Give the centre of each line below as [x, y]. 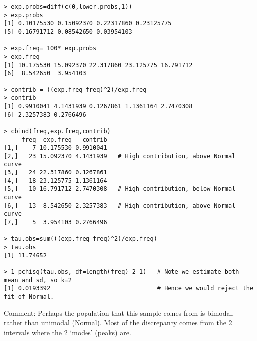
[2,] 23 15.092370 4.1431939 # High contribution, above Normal [120, 156]
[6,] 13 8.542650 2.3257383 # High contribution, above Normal [120, 206]
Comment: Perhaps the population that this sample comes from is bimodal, [119, 312]
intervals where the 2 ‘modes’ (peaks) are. [68, 332]
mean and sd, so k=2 [38, 280]
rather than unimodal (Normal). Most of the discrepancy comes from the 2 [118, 322]
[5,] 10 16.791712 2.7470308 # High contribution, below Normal [120, 189]
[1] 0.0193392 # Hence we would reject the [129, 289]
